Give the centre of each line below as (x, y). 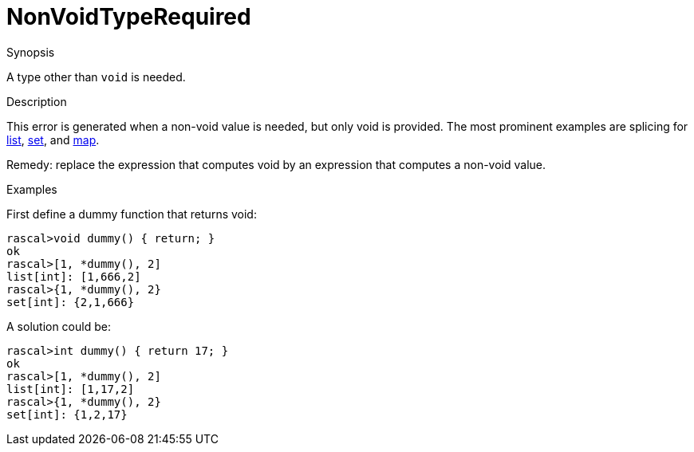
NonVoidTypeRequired (129, 17)
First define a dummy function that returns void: (132, 214)
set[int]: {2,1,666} (71, 302)
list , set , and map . (53, 140)
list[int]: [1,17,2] (71, 389)
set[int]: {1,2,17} (67, 414)
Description (37, 101)
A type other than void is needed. (96, 77)
